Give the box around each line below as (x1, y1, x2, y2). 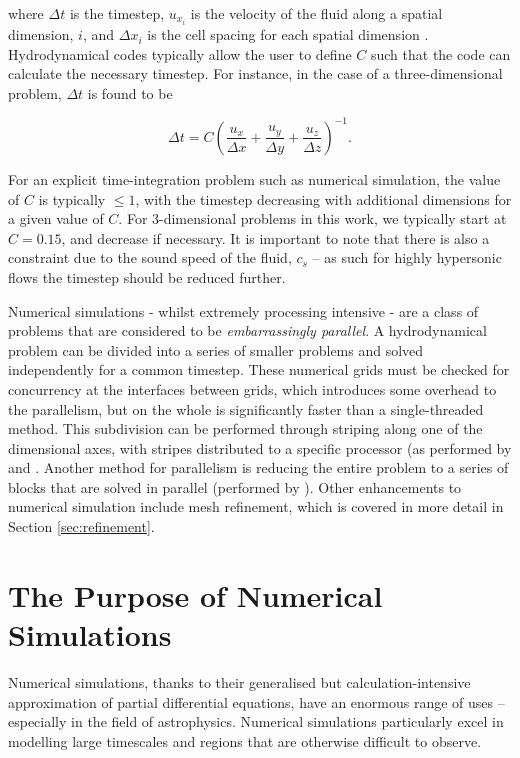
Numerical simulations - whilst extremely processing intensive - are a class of (8, 300, 479, 321)
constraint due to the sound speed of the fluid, (8, 247, 292, 268)
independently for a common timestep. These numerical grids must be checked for (8, 359, 510, 380)
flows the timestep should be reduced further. (8, 266, 286, 287)
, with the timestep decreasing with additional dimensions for (135, 188, 512, 209)
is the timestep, (69, 3, 165, 23)
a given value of (8, 208, 104, 229)
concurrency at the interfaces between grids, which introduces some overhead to (8, 378, 497, 399)
